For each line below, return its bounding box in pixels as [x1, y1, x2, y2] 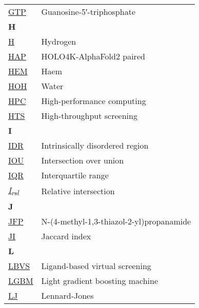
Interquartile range [41, 169, 109, 181]
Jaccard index [41, 230, 91, 242]
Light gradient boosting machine [41, 275, 158, 287]
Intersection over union [41, 154, 124, 166]
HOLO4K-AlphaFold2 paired [41, 50, 145, 62]
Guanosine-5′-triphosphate [41, 6, 135, 17]
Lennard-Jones [41, 290, 94, 302]
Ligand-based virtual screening [41, 260, 151, 272]
